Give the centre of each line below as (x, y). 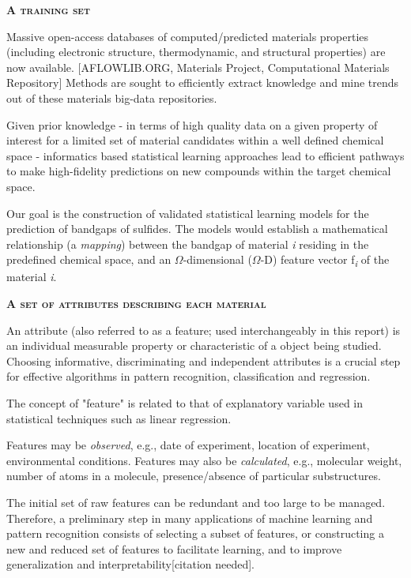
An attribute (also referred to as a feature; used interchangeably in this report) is (204, 330)
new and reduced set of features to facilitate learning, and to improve (174, 548)
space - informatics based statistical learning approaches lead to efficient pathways (205, 155)
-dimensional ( (217, 259)
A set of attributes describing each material (136, 304)
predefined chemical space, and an (89, 259)
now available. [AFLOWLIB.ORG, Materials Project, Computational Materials (198, 67)
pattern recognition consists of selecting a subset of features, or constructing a (195, 533)
